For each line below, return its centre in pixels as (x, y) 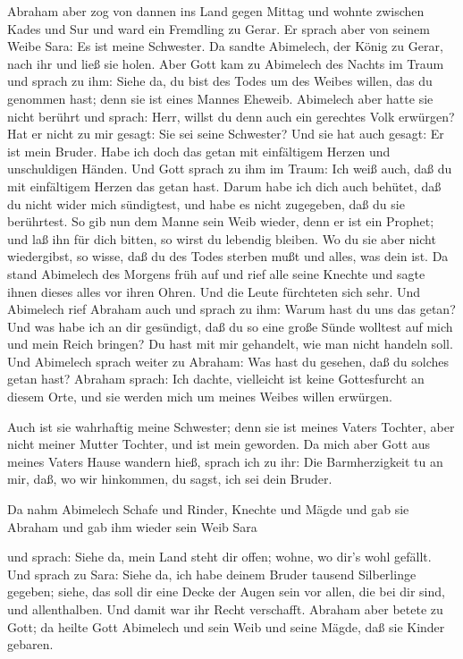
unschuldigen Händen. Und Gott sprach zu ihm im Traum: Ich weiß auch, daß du (230, 169)
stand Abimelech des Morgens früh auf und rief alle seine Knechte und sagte (216, 273)
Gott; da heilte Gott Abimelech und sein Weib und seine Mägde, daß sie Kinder (226, 626)
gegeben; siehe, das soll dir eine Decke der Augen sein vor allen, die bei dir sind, (226, 591)
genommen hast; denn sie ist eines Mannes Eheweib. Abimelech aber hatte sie (220, 98)
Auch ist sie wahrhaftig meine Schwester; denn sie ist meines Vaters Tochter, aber (231, 426)
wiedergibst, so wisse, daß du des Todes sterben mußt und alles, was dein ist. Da (228, 256)
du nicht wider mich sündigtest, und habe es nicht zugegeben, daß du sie (206, 203)
